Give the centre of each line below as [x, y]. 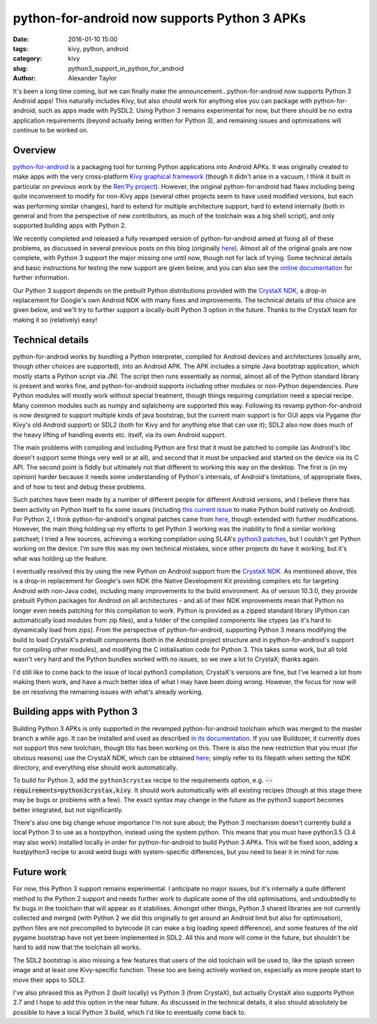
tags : [21, 48]
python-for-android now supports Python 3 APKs [160, 18]
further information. [41, 278]
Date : [21, 39]
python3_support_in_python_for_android [126, 68]
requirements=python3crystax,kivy [72, 790]
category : [28, 59]
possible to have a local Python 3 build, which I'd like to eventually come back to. [130, 1012]
